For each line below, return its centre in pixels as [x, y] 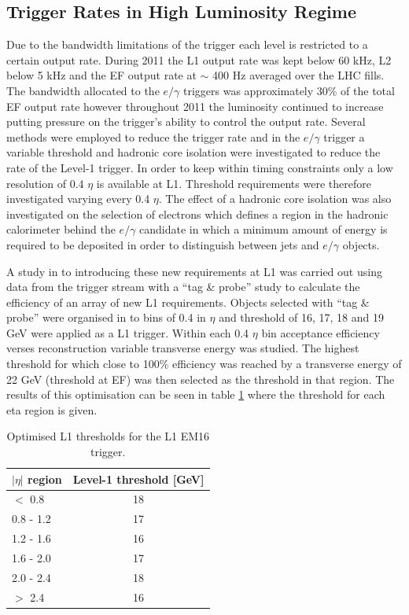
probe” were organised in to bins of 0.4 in [106, 317]
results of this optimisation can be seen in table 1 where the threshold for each [196, 394]
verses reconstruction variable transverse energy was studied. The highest [183, 348]
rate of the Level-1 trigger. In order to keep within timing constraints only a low [200, 167]
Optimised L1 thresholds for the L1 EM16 [108, 436]
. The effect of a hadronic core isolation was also [275, 199]
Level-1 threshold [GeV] [138, 479]
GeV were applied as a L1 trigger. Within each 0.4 [128, 332]
